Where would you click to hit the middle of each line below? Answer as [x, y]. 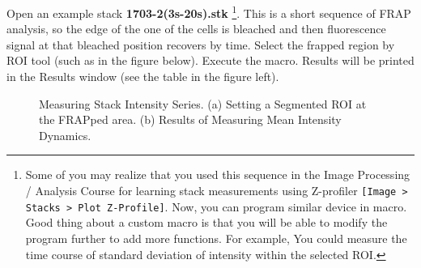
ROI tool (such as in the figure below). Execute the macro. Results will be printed [210, 60]
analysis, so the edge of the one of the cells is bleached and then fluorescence [196, 29]
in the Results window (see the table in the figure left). [143, 77]
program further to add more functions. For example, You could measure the [216, 238]
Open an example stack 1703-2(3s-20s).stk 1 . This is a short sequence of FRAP [209, 12]
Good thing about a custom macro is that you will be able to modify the [206, 222]
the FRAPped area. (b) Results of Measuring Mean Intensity [190, 119]
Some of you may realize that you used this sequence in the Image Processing [218, 174]
